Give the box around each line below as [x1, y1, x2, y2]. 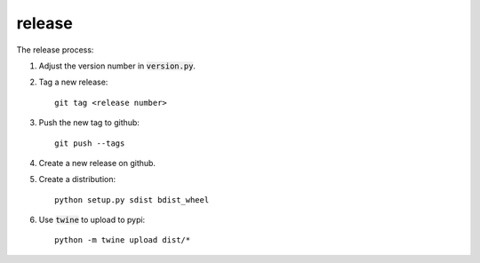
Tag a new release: [38, 76, 108, 88]
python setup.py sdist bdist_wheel [54, 195, 210, 204]
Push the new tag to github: [38, 117, 140, 128]
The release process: [16, 44, 94, 55]
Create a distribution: [38, 174, 116, 185]
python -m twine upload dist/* [54, 235, 191, 245]
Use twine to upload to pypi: [38, 214, 146, 226]
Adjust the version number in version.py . [38, 60, 196, 71]
